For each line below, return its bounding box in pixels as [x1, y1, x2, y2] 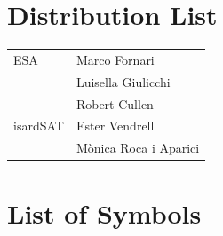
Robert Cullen [76, 94, 154, 113]
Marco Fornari [76, 50, 155, 68]
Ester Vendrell [76, 116, 155, 135]
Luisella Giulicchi [76, 72, 171, 90]
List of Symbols [7, 194, 202, 231]
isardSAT [13, 116, 64, 135]
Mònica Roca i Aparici [76, 138, 200, 157]
